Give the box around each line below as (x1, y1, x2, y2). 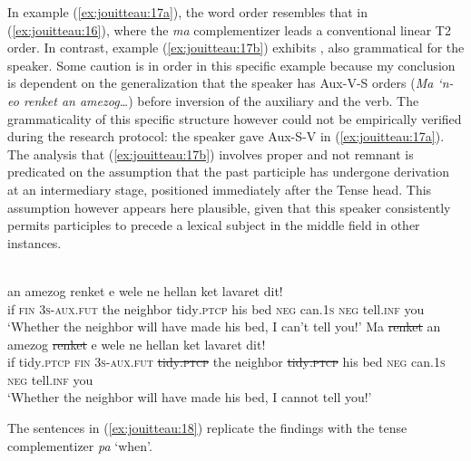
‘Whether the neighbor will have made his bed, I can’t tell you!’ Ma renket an (7, 317, 441, 336)
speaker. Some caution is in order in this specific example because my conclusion (7, 55, 456, 74)
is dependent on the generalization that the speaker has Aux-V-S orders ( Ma (7, 73, 434, 92)
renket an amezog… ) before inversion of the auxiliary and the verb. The (23, 91, 419, 110)
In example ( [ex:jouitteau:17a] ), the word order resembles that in (7, 3, 368, 21)
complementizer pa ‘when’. (7, 436, 152, 455)
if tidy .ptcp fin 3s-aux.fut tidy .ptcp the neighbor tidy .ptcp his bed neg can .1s (7, 352, 446, 371)
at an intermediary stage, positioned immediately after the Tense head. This (7, 179, 432, 198)
